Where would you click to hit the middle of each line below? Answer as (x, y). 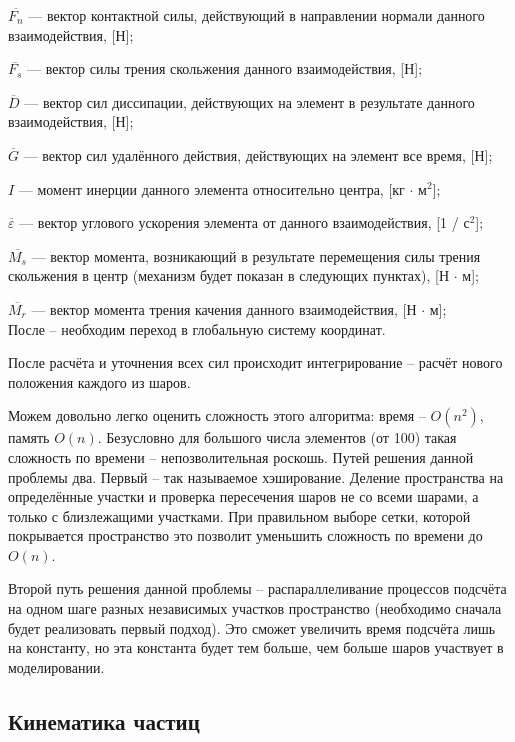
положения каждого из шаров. (99, 381)
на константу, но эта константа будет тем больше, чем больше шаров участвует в (256, 647)
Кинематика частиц (104, 720)
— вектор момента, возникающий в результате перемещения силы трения (256, 255)
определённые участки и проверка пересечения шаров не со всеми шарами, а (243, 496)
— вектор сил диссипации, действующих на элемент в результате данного (249, 101)
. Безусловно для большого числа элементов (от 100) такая (277, 437)
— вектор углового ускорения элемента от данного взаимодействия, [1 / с (244, 222)
